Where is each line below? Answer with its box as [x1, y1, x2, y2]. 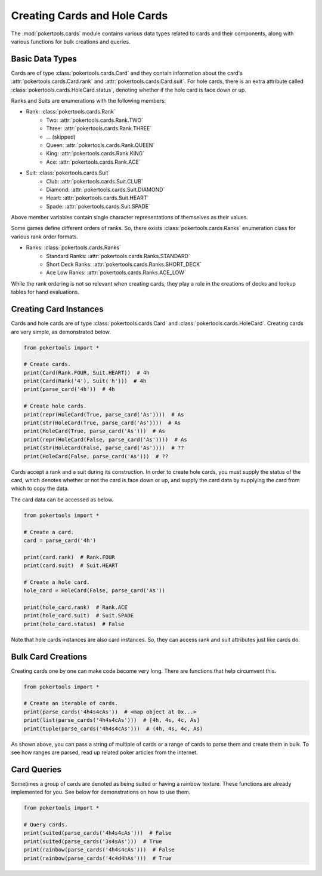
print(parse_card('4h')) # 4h [23, 386, 116, 393]
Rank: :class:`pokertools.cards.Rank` [26, 108, 116, 115]
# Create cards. [23, 361, 72, 367]
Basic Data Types [11, 54, 78, 64]
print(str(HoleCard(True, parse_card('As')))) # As [23, 419, 181, 427]
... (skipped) [46, 133, 76, 140]
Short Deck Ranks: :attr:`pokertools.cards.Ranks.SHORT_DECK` [46, 261, 202, 268]
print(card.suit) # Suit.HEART [23, 562, 119, 569]
